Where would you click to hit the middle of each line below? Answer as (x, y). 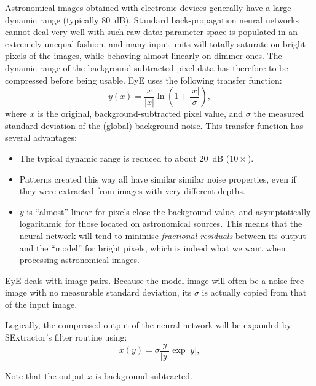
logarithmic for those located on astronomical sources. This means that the (161, 223)
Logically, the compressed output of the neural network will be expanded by (148, 325)
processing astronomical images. (79, 260)
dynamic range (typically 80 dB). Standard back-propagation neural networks (152, 19)
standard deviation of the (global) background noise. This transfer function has (154, 125)
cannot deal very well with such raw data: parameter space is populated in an (151, 32)
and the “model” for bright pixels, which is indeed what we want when (152, 247)
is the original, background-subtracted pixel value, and (140, 113)
